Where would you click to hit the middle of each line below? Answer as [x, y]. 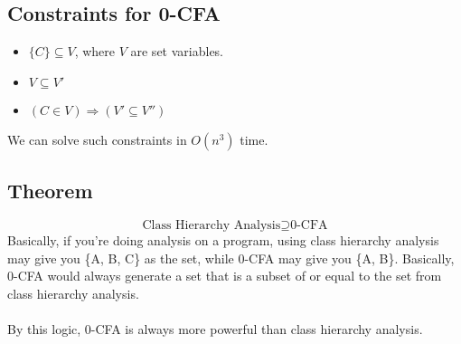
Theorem [50, 191]
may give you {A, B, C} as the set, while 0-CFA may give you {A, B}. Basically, [231, 258]
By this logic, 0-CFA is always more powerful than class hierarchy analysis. [215, 328]
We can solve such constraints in [97, 139]
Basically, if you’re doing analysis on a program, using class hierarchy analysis [223, 240]
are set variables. [177, 51]
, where [95, 51]
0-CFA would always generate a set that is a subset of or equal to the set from [225, 276]
